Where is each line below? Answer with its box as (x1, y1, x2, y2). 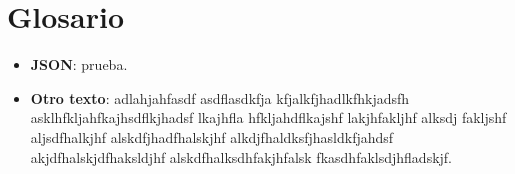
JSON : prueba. (30, 54, 128, 75)
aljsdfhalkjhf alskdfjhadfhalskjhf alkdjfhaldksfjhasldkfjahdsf (30, 126, 394, 147)
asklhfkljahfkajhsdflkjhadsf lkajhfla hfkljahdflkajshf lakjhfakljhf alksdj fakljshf (30, 107, 507, 128)
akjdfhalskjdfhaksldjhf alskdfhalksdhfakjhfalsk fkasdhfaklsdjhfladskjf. (30, 146, 452, 167)
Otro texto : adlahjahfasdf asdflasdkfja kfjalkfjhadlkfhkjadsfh (30, 87, 410, 108)
